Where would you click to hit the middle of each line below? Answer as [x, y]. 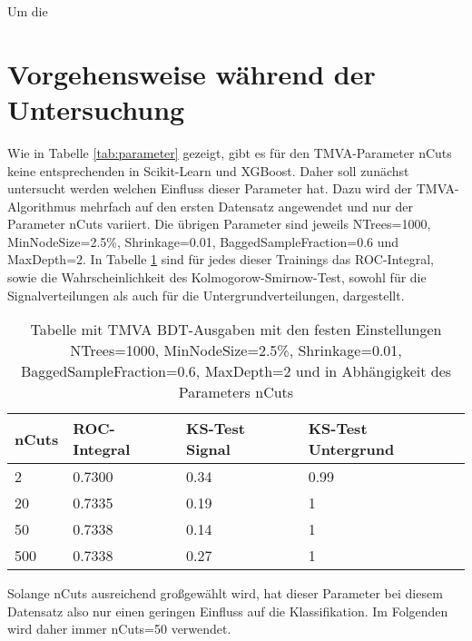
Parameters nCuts [236, 392]
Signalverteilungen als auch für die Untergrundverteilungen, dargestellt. [206, 295]
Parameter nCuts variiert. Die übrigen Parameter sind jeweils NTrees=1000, [219, 224]
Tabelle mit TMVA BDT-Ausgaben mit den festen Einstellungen [236, 330]
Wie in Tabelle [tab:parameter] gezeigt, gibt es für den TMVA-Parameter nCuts [230, 152]
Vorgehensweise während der [192, 73]
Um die [28, 11]
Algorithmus [42, 206]
